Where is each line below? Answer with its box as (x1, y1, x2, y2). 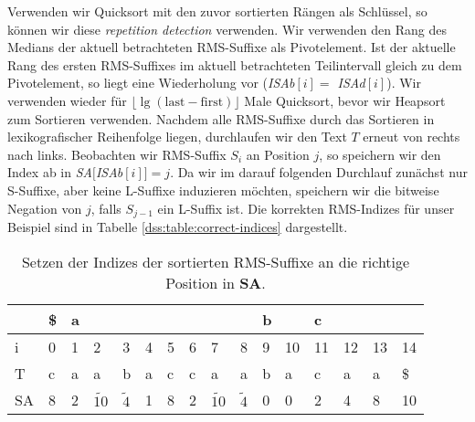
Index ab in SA (7, 163, 92, 182)
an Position (246, 144, 310, 164)
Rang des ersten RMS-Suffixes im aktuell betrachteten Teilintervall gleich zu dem (7, 55, 462, 74)
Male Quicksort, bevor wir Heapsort (244, 90, 446, 110)
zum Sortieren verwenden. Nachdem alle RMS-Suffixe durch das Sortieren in (7, 109, 435, 128)
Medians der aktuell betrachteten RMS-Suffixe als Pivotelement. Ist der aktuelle (7, 37, 456, 57)
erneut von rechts (363, 127, 460, 146)
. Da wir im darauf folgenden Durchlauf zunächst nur (170, 163, 468, 182)
